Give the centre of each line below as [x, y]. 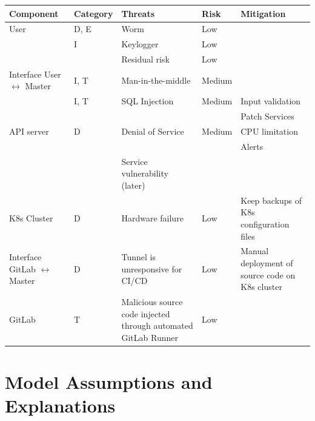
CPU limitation [269, 131]
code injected [146, 313]
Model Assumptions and [109, 382]
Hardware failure [152, 218]
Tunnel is [138, 257]
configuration [265, 224]
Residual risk [145, 59]
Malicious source [152, 301]
